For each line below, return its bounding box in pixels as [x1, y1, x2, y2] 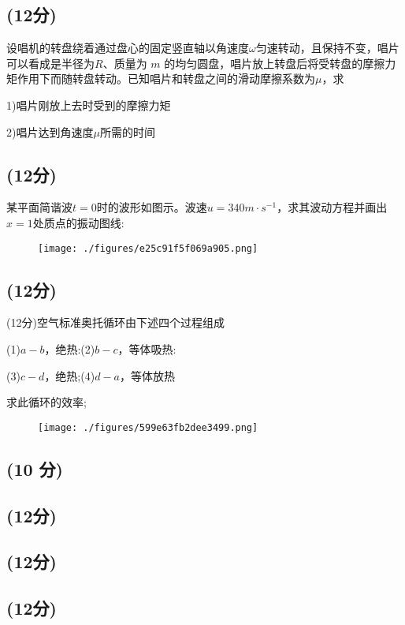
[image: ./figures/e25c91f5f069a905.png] [38, 242, 258, 254]
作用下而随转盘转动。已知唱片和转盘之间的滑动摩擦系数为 [17, 70, 315, 87]
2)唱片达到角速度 [6, 123, 94, 140]
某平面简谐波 [6, 199, 72, 215]
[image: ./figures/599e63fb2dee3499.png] [38, 421, 258, 433]
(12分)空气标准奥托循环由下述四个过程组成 [6, 314, 225, 331]
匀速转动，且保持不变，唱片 [255, 39, 399, 56]
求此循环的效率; [6, 394, 87, 410]
